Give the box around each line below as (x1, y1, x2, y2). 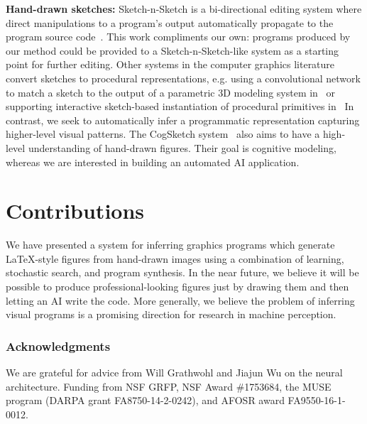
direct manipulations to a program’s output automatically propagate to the (6, 15, 334, 30)
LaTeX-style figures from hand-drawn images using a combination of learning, (6, 251, 344, 266)
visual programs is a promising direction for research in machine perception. (6, 307, 336, 322)
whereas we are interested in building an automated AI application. (6, 154, 300, 169)
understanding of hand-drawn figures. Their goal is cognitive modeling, (28, 140, 336, 155)
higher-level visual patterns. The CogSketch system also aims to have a (6, 126, 320, 141)
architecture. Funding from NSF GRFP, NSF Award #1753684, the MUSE (6, 379, 332, 393)
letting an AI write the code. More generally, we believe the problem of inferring (6, 293, 355, 308)
